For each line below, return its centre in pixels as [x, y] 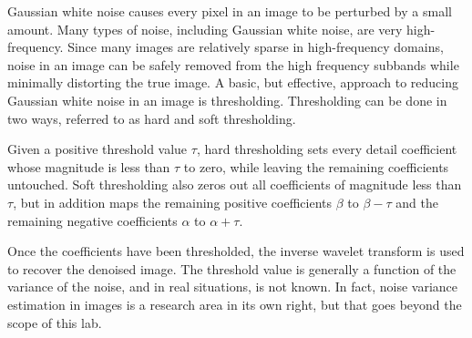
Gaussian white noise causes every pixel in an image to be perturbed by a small [230, 11]
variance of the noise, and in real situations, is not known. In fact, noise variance [233, 287]
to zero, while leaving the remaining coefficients [316, 166]
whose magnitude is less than [89, 166]
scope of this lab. [55, 322]
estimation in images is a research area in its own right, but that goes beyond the [235, 304]
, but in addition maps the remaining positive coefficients [173, 202]
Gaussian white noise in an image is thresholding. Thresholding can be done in [227, 100]
